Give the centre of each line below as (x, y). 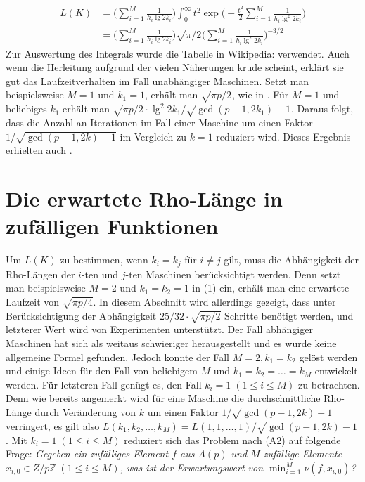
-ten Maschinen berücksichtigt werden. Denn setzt (233, 274)
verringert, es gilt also (53, 425)
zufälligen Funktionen (112, 226)
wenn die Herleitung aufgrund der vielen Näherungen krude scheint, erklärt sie (175, 67)
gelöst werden (328, 357)
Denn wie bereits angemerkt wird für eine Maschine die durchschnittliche (163, 398)
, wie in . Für (260, 95)
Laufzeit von (33, 301)
